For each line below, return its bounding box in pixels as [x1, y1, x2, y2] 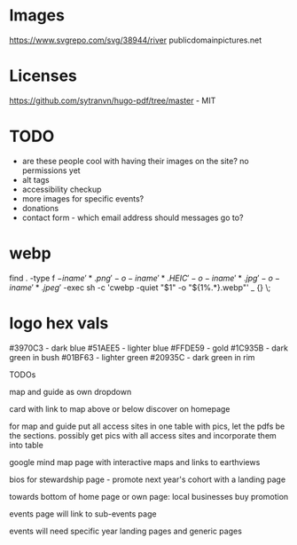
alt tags [21, 174, 51, 185]
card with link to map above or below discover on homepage [9, 403, 231, 414]
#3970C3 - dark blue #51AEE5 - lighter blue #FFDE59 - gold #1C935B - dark [9, 343, 288, 353]
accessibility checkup [21, 184, 102, 194]
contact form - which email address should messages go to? [21, 212, 244, 223]
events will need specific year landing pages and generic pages [9, 525, 242, 536]
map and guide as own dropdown [9, 386, 132, 397]
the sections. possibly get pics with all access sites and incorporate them [9, 430, 277, 440]
